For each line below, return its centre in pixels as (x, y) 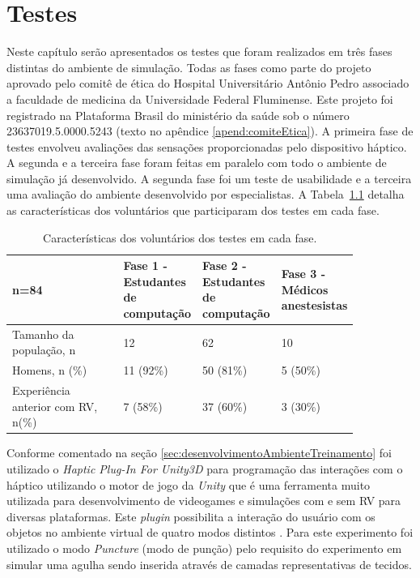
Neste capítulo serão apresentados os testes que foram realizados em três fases (199, 51)
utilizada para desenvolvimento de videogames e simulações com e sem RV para (204, 501)
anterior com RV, (55, 406)
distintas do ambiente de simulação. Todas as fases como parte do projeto (189, 67)
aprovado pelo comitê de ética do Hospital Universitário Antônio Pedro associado (208, 83)
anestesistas (314, 305)
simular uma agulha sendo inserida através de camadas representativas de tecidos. (209, 564)
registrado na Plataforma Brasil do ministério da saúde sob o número (178, 115)
